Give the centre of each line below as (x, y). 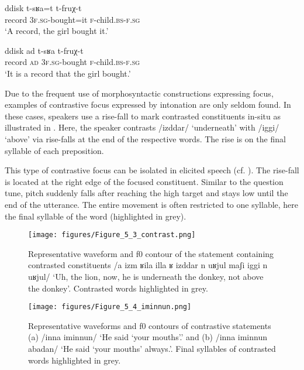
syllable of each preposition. (54, 150)
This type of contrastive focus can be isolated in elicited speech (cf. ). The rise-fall (152, 170)
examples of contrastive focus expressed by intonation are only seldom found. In (148, 105)
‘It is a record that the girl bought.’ (68, 73)
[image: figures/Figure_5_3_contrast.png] (112, 235)
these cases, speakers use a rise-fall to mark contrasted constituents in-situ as (143, 116)
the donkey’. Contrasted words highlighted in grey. (118, 288)
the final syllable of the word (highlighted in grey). (96, 216)
